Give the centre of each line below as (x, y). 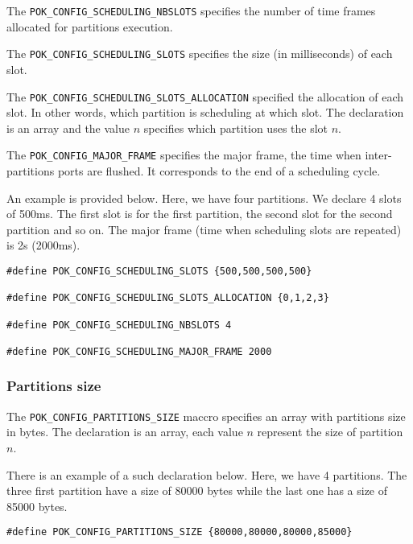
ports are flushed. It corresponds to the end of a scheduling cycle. (219, 171)
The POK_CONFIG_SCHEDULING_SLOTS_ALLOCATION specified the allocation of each (205, 96)
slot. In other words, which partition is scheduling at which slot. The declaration (205, 112)
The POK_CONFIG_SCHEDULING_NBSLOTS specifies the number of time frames (191, 10)
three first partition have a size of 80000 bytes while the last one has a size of (197, 490)
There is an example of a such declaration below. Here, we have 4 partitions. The (207, 474)
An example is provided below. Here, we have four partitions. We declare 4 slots (204, 198)
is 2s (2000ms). (43, 245)
